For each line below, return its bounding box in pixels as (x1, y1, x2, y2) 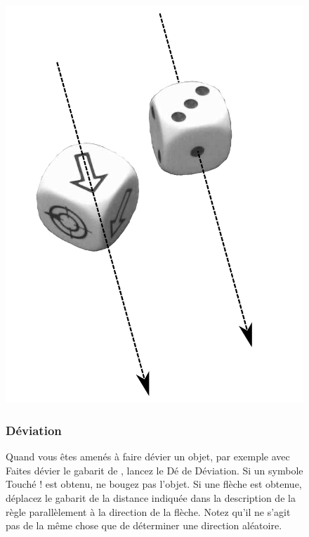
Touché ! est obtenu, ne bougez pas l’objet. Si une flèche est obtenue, (6, 477, 302, 491)
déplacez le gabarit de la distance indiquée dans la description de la (6, 490, 296, 505)
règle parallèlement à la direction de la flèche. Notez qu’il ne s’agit (6, 504, 291, 519)
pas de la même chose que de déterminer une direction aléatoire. (6, 518, 282, 533)
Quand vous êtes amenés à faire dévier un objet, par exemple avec (6, 449, 290, 464)
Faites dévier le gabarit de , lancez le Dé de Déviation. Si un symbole (6, 462, 303, 477)
